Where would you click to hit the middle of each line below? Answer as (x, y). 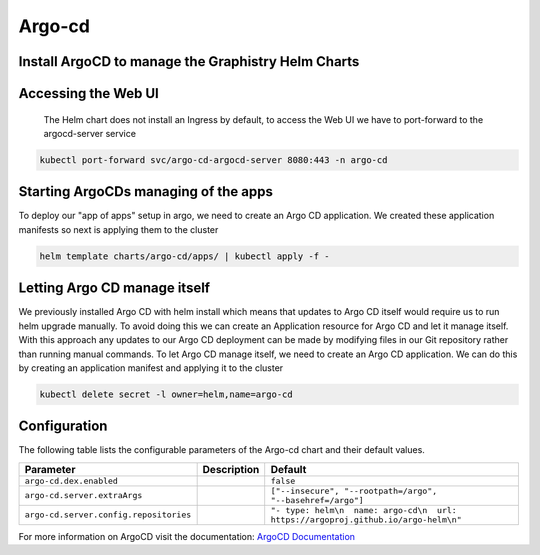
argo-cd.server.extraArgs (83, 495)
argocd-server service (90, 133)
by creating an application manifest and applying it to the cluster (151, 367)
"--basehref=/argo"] (317, 500)
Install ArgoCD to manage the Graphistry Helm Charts (189, 61)
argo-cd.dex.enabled (71, 480)
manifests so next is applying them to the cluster (118, 229)
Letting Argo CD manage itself (114, 288)
